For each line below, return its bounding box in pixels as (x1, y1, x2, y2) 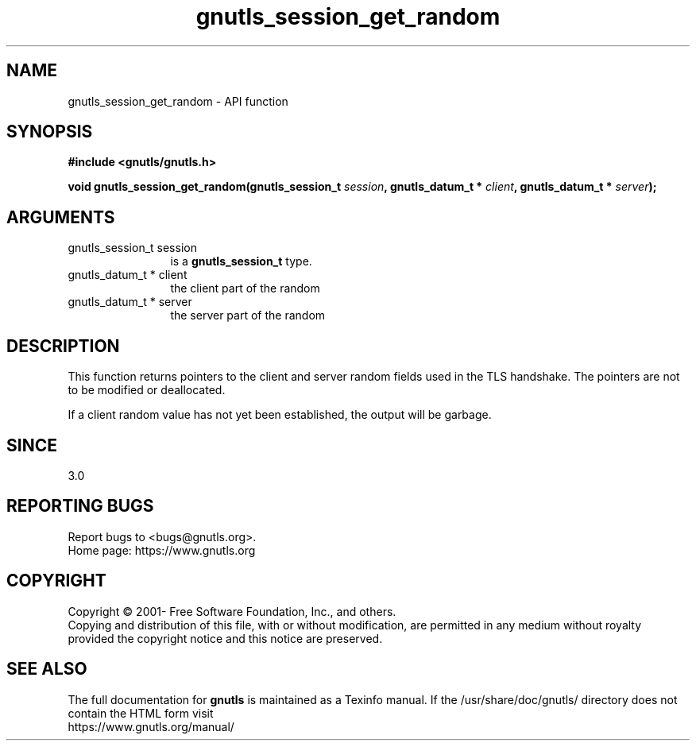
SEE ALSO (6, 659, 87, 679)
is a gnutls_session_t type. (170, 254, 312, 269)
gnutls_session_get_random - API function (68, 94, 288, 108)
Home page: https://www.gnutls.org (68, 543, 256, 557)
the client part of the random (170, 281, 320, 296)
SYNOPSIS (6, 122, 93, 142)
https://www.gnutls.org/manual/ (68, 719, 234, 733)
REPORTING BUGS (6, 496, 154, 517)
